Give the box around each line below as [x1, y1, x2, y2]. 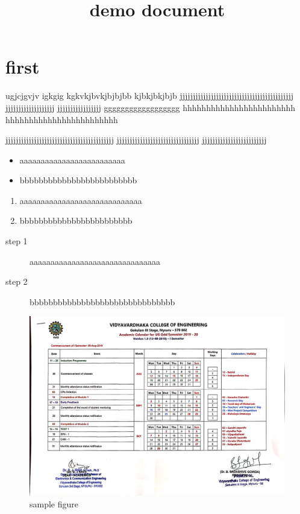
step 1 [5, 235, 28, 247]
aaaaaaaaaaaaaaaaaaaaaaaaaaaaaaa [30, 255, 160, 267]
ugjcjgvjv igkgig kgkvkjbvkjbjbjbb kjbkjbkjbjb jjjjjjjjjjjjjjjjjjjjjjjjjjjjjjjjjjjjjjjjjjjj [5, 89, 293, 102]
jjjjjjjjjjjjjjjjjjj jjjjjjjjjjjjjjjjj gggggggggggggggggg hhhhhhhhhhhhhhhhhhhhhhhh [5, 101, 296, 113]
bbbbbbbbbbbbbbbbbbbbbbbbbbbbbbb [30, 295, 175, 308]
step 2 [5, 275, 28, 288]
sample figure [30, 498, 79, 510]
